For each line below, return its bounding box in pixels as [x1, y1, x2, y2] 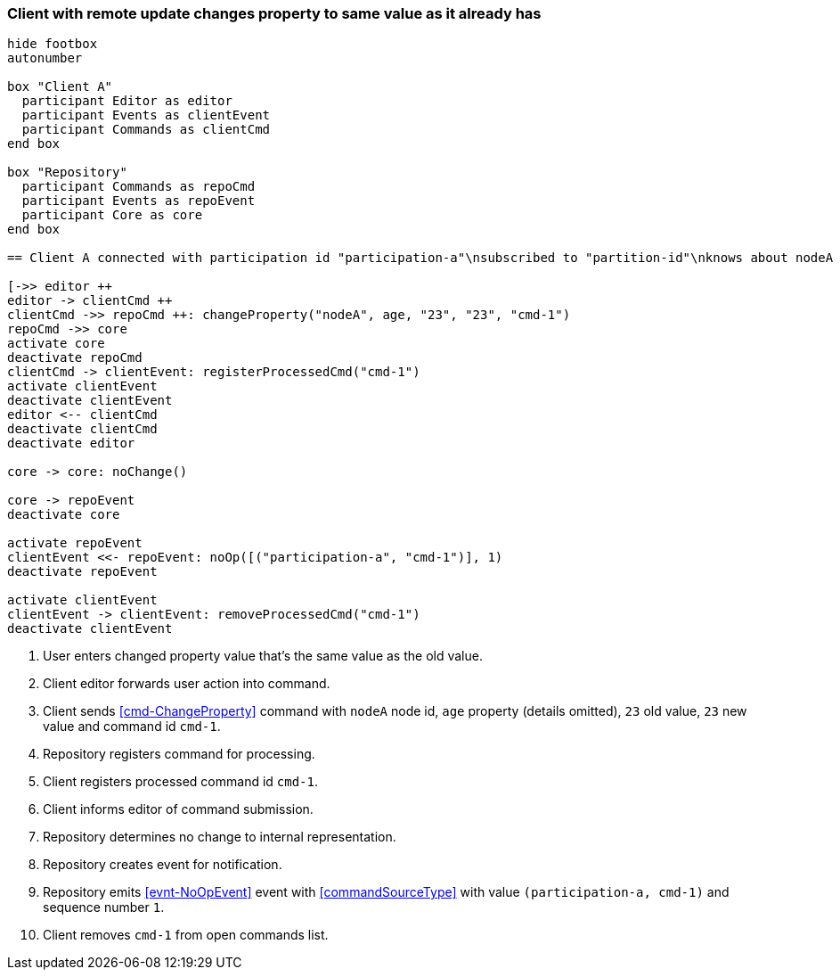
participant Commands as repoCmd [21, 179, 256, 194]
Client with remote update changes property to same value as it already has [7, 4, 542, 22]
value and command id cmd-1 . [43, 718, 221, 735]
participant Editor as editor [21, 94, 232, 109]
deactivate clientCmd [7, 422, 158, 437]
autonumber [7, 51, 83, 66]
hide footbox [7, 37, 98, 52]
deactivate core [7, 507, 120, 522]
